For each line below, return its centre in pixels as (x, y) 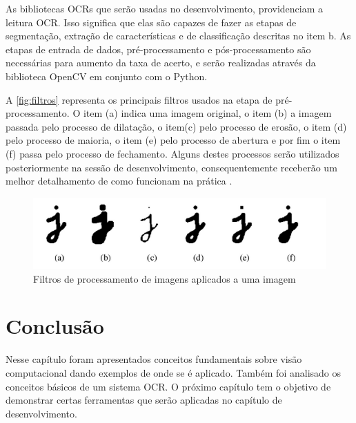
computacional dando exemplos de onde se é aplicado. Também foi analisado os (174, 372)
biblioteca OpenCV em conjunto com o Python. (107, 76)
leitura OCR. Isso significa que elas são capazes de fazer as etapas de (151, 22)
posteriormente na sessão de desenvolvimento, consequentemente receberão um (171, 167)
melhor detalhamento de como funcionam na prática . (119, 181)
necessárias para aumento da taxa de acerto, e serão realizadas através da (161, 63)
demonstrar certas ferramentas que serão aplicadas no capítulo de (144, 400)
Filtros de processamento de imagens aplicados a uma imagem (165, 278)
